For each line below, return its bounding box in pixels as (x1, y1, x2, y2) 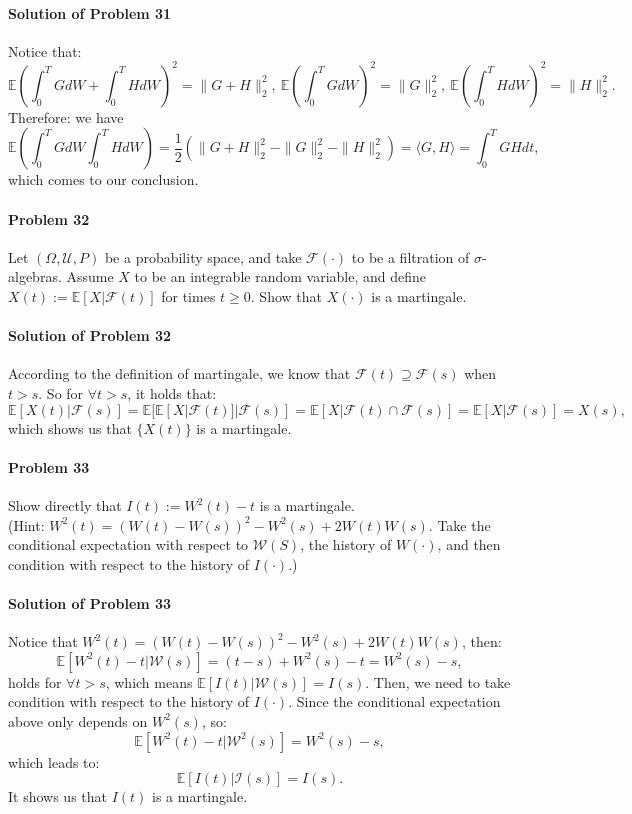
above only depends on (8, 710, 148, 731)
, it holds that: (127, 383, 217, 404)
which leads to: (8, 751, 100, 772)
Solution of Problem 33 (8, 593, 172, 613)
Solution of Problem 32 (8, 325, 172, 346)
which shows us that (8, 417, 132, 438)
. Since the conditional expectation (288, 691, 501, 712)
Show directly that (8, 495, 122, 516)
